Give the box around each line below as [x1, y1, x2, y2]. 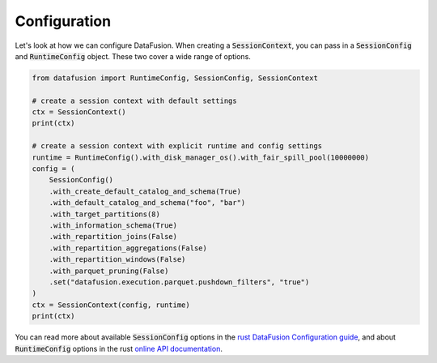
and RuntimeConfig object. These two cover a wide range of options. [15, 51, 251, 61]
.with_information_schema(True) [49, 221, 178, 230]
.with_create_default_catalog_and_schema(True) [49, 186, 242, 196]
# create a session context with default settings [32, 96, 238, 105]
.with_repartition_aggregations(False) [49, 243, 208, 253]
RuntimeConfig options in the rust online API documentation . [15, 344, 223, 353]
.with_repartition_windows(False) [49, 255, 186, 264]
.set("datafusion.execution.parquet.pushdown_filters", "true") [49, 277, 310, 287]
